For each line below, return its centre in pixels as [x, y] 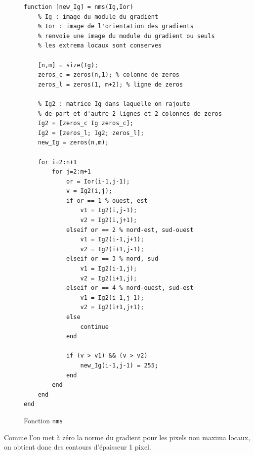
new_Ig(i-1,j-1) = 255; [119, 365]
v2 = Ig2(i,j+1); [109, 220]
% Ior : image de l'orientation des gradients [116, 26]
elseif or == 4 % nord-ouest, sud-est [130, 288]
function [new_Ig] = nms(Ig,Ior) [79, 7]
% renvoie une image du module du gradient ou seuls [126, 36]
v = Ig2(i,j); [89, 191]
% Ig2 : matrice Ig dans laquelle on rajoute [114, 104]
